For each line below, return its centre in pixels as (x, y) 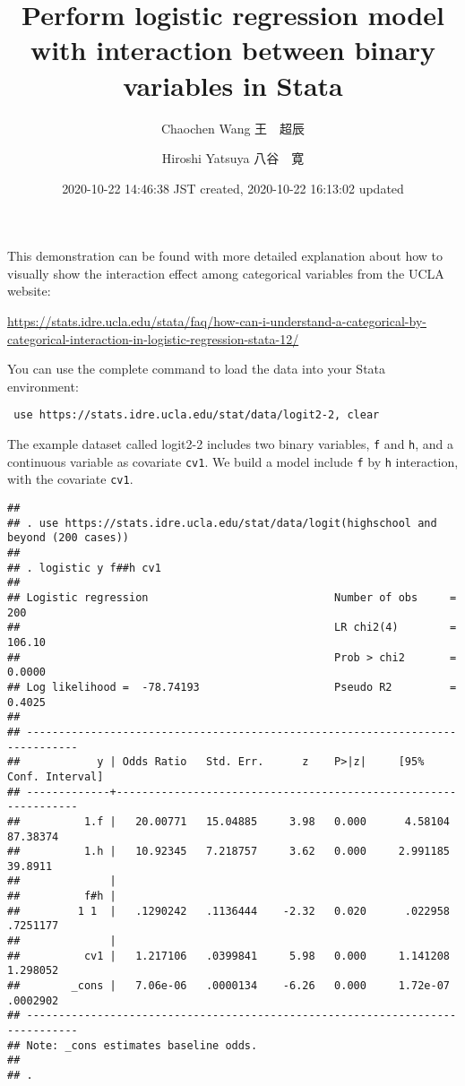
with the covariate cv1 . (70, 479)
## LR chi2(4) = (232, 628)
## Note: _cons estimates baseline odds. (133, 1045)
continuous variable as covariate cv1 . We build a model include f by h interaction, (233, 461)
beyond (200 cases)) (69, 538)
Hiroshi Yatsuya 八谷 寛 (233, 158)
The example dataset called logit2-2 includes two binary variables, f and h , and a (231, 444)
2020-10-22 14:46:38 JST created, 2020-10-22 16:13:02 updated (233, 188)
